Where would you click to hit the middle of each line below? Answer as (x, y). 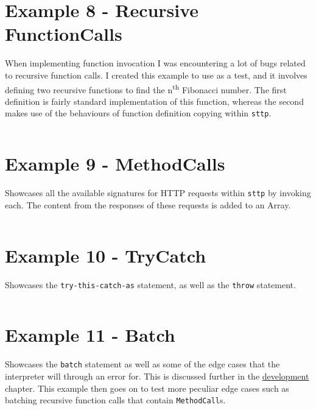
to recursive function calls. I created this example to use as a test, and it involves (156, 75)
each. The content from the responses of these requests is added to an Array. (148, 204)
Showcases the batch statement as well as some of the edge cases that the (142, 364)
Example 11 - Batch (90, 335)
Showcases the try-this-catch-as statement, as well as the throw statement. (150, 284)
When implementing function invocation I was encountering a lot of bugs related (155, 63)
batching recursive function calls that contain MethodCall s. (115, 400)
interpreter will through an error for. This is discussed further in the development (157, 376)
